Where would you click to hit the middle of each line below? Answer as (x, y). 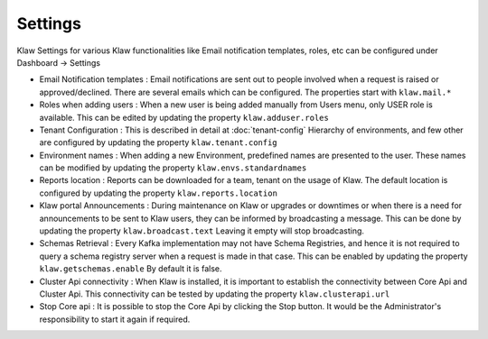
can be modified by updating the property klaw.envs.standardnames (173, 168)
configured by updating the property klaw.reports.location (158, 193)
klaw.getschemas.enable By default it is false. (131, 269)
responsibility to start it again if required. (115, 319)
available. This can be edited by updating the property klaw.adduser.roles (184, 117)
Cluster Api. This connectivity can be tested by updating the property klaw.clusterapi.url (215, 294)
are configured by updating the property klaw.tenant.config (158, 142)
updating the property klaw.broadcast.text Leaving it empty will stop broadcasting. (202, 231)
